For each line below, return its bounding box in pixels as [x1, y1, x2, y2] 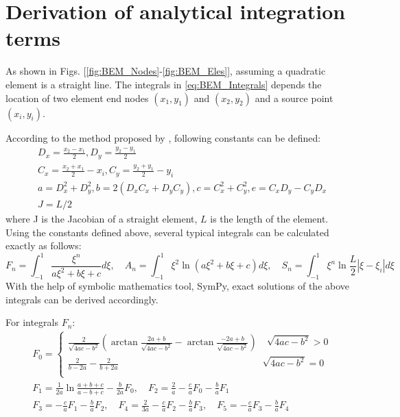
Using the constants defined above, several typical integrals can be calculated [5, 225, 329, 239]
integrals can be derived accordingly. [5, 292, 158, 306]
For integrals [5, 315, 58, 329]
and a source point [255, 90, 333, 105]
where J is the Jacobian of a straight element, [5, 212, 198, 225]
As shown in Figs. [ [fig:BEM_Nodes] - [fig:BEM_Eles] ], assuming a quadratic [5, 64, 326, 78]
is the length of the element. [210, 212, 329, 225]
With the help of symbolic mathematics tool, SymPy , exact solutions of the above [5, 279, 350, 293]
